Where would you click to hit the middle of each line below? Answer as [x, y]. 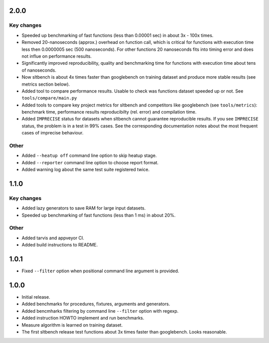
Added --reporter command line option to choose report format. [90, 162]
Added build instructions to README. [60, 245]
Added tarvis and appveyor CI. [53, 238]
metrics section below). [46, 84]
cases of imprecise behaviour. [53, 133]
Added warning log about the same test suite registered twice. [86, 170]
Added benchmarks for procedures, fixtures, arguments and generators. [96, 304]
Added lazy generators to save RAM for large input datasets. [84, 208]
